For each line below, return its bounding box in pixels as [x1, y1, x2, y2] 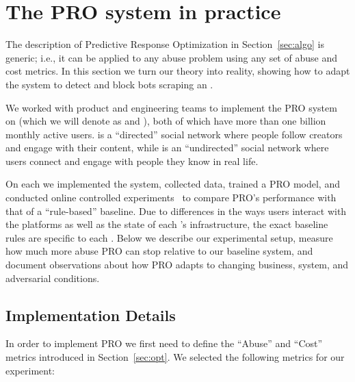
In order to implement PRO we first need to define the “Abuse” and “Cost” [5, 336, 323, 351]
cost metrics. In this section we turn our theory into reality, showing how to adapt [5, 64, 350, 78]
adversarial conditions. [5, 270, 100, 285]
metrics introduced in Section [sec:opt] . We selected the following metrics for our [5, 350, 345, 364]
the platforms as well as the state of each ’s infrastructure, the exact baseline [5, 217, 328, 231]
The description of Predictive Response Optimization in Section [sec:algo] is [5, 37, 324, 51]
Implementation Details [5, 304, 176, 325]
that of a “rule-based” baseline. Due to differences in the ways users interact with [5, 203, 347, 218]
